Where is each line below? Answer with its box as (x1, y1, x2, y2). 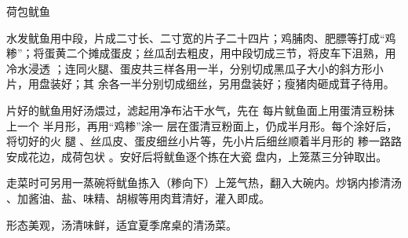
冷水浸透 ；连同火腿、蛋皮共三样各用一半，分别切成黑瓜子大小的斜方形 (6, 60, 373, 76)
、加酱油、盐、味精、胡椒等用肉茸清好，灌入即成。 (6, 189, 270, 206)
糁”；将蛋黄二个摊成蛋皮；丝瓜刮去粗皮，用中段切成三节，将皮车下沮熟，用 (6, 45, 396, 61)
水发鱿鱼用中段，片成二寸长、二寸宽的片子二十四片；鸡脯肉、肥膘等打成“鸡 (6, 29, 396, 46)
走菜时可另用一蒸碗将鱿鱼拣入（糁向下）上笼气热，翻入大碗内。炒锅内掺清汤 (6, 174, 402, 191)
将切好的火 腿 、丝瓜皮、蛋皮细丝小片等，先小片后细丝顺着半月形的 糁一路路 (6, 133, 402, 149)
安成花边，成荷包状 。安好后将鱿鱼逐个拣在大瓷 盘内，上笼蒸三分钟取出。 (6, 148, 388, 164)
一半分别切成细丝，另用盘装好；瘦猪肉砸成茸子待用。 (119, 75, 395, 92)
